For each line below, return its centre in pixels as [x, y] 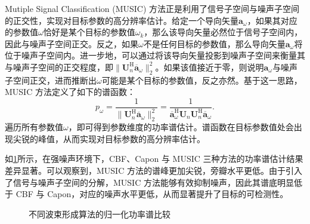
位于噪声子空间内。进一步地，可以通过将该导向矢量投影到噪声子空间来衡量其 [155, 55]
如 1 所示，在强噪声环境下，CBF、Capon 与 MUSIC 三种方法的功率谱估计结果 [154, 159]
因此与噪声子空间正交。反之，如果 [72, 43]
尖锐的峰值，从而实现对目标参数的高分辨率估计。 [109, 138]
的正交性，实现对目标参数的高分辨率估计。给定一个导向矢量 [122, 20]
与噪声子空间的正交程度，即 [59, 67]
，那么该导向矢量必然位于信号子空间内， [223, 32]
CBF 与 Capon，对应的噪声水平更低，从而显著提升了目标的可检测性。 [152, 194]
